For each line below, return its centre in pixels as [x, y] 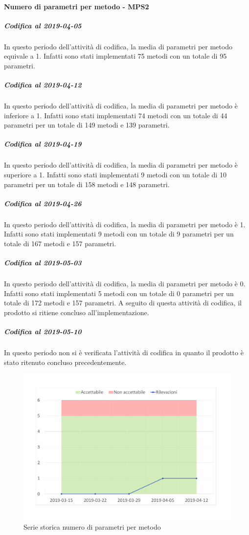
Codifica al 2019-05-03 [43, 263]
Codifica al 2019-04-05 [43, 25]
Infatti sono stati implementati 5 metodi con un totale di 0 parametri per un [119, 293]
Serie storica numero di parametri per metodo [92, 527]
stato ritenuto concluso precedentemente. [65, 362]
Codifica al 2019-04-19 [43, 144]
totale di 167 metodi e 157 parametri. [60, 243]
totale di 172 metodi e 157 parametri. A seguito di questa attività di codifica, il [123, 303]
